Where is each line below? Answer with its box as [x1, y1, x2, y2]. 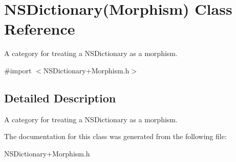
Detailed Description [4, 90, 116, 105]
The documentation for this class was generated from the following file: [4, 131, 227, 142]
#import [4, 65, 32, 75]
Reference [4, 18, 75, 39]
